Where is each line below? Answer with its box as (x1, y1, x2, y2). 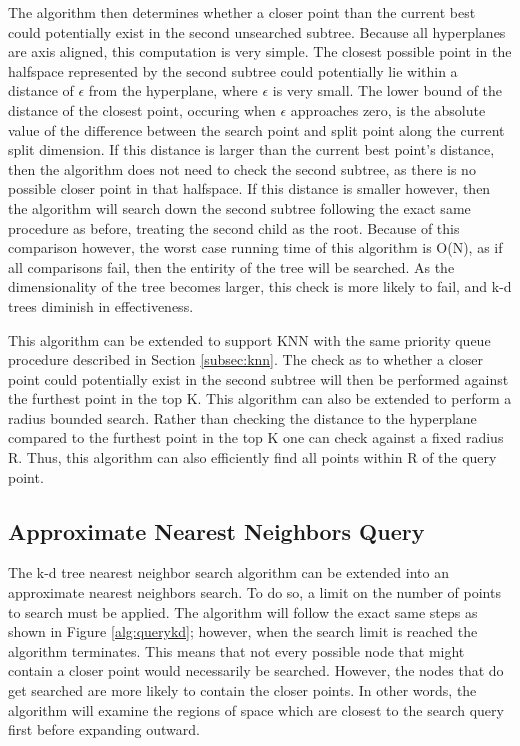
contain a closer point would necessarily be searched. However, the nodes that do (8, 660, 504, 681)
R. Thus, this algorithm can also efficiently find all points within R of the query (8, 447, 497, 468)
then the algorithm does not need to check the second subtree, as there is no (8, 158, 476, 179)
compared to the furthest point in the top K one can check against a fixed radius (8, 427, 504, 448)
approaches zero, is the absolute (290, 99, 486, 120)
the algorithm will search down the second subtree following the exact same (8, 197, 471, 218)
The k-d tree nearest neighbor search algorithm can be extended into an (8, 562, 449, 583)
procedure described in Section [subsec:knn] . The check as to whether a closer (8, 349, 484, 370)
